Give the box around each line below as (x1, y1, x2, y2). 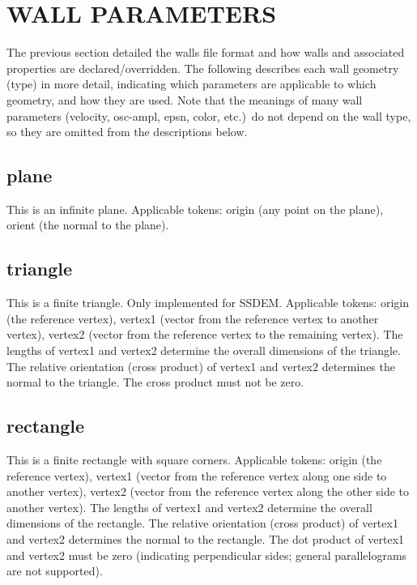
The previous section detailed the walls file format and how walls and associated (6, 44, 405, 61)
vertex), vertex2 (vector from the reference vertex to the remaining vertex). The (6, 326, 403, 343)
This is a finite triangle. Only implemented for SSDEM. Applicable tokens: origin (6, 294, 410, 311)
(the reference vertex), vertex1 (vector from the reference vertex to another (6, 310, 379, 327)
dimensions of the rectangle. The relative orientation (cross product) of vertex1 (6, 515, 398, 532)
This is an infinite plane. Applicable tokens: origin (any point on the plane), (6, 200, 384, 217)
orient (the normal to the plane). (6, 216, 169, 233)
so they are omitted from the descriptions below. (6, 123, 248, 140)
